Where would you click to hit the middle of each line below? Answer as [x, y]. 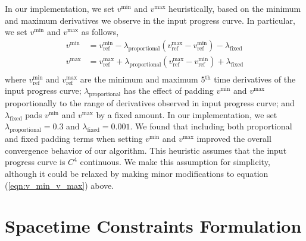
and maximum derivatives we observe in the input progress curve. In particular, [150, 20]
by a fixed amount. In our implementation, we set [187, 114]
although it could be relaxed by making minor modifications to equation [137, 174]
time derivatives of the [255, 79]
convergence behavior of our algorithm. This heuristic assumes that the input [146, 150]
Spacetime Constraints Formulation [153, 226]
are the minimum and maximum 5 [143, 79]
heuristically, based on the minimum [235, 8]
